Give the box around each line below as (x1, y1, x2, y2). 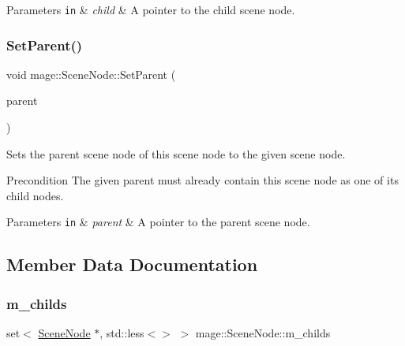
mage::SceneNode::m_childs (195, 325, 331, 341)
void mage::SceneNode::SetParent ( (6, 65, 176, 82)
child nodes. (6, 187, 64, 203)
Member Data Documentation (6, 252, 258, 277)
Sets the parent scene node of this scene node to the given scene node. (6, 145, 346, 162)
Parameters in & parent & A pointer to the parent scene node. (6, 214, 310, 230)
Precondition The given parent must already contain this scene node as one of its (6, 172, 399, 188)
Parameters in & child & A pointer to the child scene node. (6, 2, 295, 17)
